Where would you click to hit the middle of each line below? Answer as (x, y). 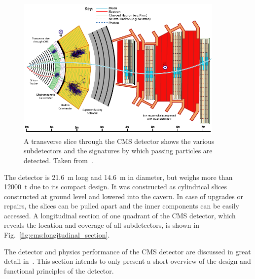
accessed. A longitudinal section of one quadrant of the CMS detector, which (120, 215)
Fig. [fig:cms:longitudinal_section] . (57, 235)
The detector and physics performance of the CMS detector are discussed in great (127, 251)
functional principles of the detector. (59, 270)
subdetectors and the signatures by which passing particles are (118, 151)
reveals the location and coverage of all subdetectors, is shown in (102, 225)
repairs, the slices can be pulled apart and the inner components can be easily (122, 206)
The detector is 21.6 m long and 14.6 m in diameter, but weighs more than (118, 177)
